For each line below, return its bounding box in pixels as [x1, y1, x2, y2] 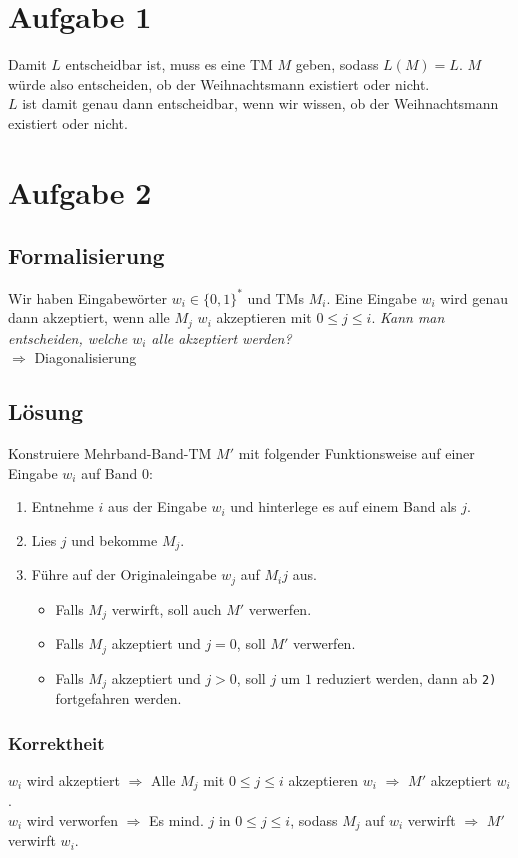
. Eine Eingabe [326, 287, 417, 308]
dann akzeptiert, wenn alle [8, 307, 170, 328]
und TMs [247, 287, 305, 308]
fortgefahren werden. [55, 688, 182, 709]
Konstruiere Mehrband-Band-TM [8, 443, 212, 464]
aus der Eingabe [108, 496, 207, 517]
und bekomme [71, 529, 158, 550]
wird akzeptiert [26, 769, 120, 790]
